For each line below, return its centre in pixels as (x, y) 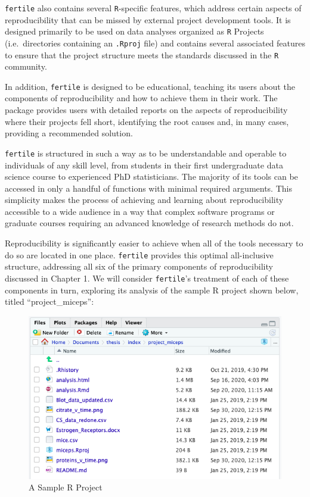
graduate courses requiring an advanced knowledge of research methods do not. (149, 223)
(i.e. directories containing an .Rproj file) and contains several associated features (155, 43)
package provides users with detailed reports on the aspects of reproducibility (146, 110)
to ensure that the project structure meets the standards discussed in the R (142, 54)
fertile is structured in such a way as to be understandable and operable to (146, 153)
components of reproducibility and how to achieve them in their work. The (141, 98)
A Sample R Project (66, 487)
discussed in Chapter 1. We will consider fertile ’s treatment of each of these (147, 278)
